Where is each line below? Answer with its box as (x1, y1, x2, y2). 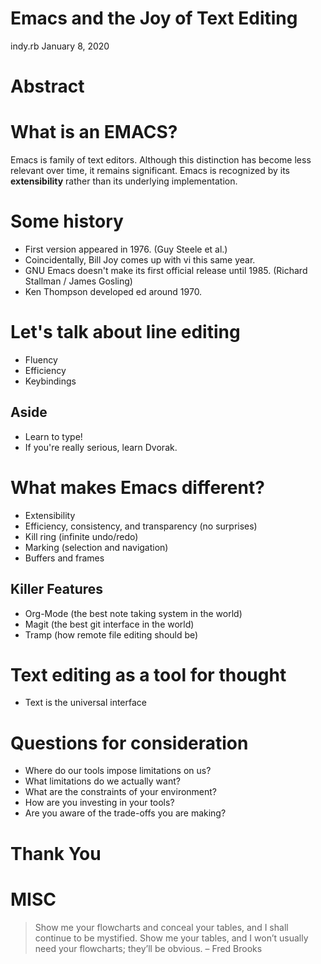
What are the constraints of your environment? (24, 786, 218, 798)
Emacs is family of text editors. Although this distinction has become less (10, 154, 312, 166)
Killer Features (10, 581, 104, 598)
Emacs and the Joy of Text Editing (10, 7, 298, 30)
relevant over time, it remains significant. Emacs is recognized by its (10, 165, 290, 177)
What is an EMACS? (10, 121, 178, 144)
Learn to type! (24, 430, 83, 442)
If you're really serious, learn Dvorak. (24, 441, 178, 453)
